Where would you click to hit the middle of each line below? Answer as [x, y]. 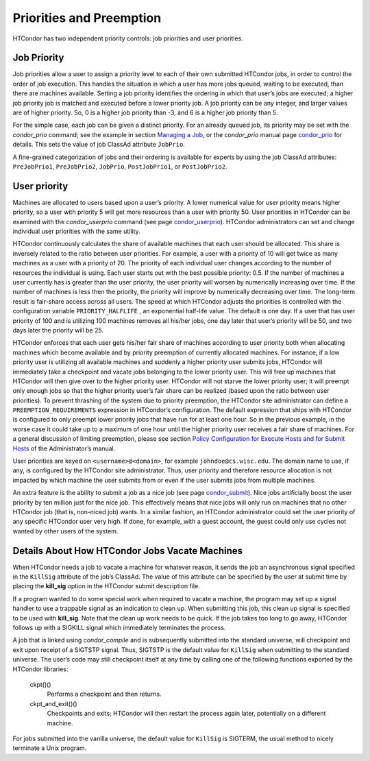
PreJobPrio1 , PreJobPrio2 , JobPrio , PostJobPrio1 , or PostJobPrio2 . [120, 166]
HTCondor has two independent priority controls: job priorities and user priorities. [128, 38]
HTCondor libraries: [40, 669]
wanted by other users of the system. [65, 531]
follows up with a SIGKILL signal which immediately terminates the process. [119, 628]
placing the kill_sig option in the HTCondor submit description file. [106, 586]
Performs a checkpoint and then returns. [104, 694]
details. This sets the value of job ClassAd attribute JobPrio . [99, 145]
